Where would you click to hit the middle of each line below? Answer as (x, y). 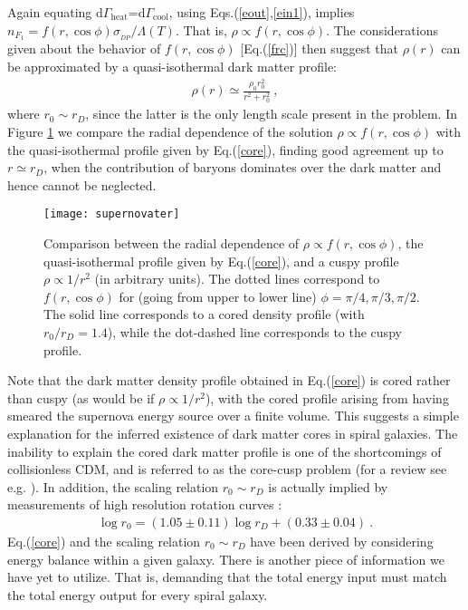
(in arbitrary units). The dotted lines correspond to (237, 279)
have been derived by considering (342, 541)
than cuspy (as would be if (81, 397)
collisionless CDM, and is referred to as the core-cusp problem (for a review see (227, 469)
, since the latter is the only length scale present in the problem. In (271, 114)
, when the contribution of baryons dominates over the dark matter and (243, 167)
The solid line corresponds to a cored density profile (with (204, 314)
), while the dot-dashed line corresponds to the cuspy (254, 331)
